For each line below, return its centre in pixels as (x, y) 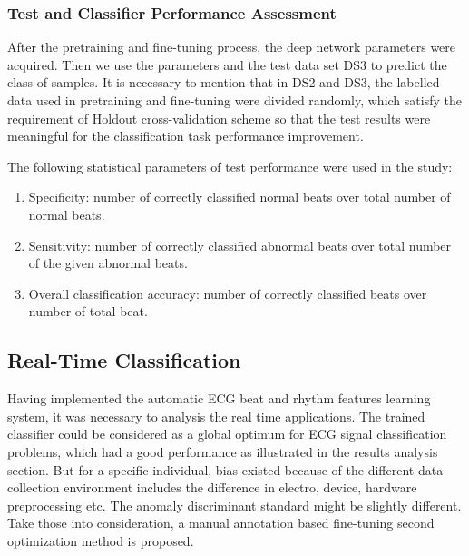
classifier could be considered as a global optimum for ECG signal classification (227, 434)
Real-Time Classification (124, 360)
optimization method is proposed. (101, 540)
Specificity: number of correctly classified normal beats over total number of (239, 197)
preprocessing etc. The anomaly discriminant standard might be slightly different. (234, 505)
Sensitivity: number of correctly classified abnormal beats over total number (240, 245)
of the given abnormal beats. (108, 263)
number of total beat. (88, 311)
